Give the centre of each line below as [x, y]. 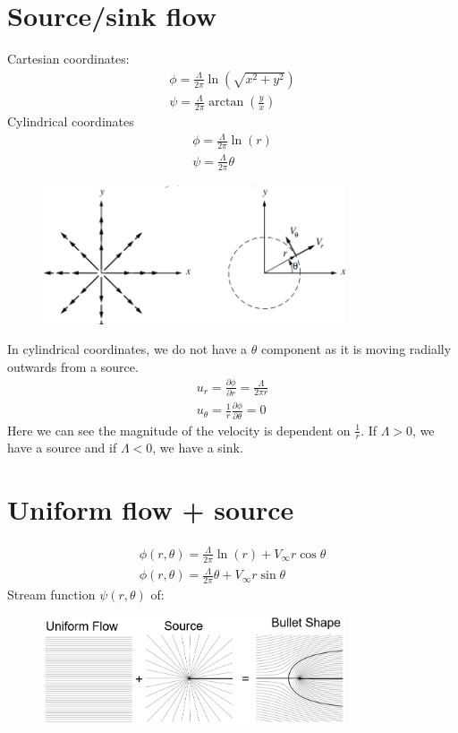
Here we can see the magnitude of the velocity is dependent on [179, 430]
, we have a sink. [198, 448]
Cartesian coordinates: [68, 59]
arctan [226, 103]
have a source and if [62, 448]
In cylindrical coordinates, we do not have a [127, 349]
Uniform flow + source [151, 509]
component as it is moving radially [356, 349]
